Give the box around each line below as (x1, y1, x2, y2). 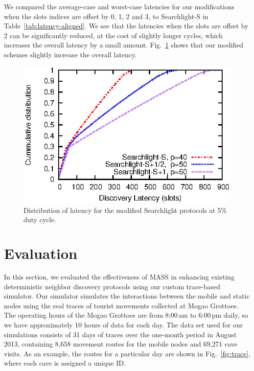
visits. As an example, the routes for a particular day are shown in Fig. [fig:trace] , (4, 348, 251, 358)
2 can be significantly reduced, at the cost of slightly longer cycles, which (4, 30, 223, 40)
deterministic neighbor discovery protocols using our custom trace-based (4, 281, 221, 291)
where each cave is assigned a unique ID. (4, 358, 126, 368)
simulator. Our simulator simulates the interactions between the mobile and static (4, 291, 250, 301)
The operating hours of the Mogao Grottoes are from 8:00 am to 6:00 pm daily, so (4, 310, 248, 320)
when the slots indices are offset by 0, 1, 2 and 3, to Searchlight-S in (4, 11, 208, 21)
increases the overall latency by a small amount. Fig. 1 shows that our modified (4, 40, 244, 50)
